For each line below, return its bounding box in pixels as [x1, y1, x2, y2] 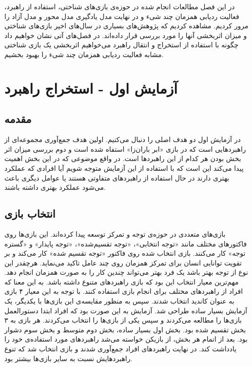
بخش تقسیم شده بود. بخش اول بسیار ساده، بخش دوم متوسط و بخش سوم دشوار [4, 324, 246, 334]
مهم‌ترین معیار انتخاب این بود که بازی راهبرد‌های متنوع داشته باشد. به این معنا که [4, 276, 239, 286]
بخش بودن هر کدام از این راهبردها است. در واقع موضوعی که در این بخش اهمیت [4, 153, 241, 163]
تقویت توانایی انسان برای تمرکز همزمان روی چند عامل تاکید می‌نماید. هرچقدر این [4, 257, 242, 267]
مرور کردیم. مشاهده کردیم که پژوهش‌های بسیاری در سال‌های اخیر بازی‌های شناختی [4, 20, 249, 31]
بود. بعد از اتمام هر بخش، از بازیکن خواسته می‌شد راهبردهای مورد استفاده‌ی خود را [4, 334, 248, 344]
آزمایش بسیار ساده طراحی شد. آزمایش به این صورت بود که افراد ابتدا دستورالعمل [4, 305, 248, 315]
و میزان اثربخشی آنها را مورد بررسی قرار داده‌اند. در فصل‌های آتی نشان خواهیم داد [4, 30, 247, 40]
